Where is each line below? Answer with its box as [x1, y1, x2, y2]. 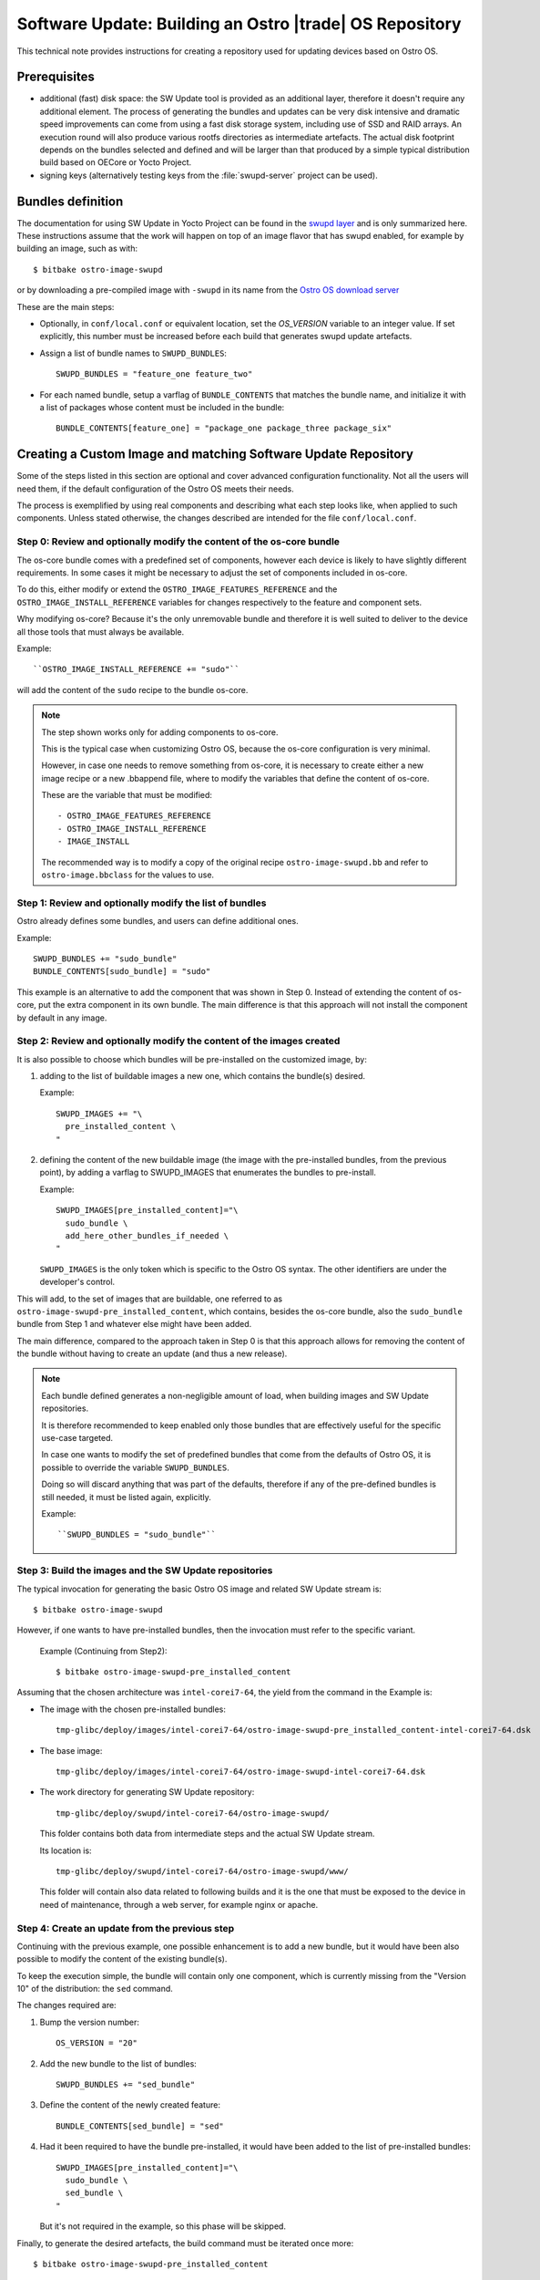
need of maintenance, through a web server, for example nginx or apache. [39, 1899, 319, 1910]
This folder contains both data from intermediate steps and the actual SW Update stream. [39, 1829, 375, 1840]
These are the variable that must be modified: [41, 790, 213, 801]
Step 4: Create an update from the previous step [16, 1922, 235, 1934]
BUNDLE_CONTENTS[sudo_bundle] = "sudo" [33, 967, 211, 977]
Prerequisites [16, 69, 95, 85]
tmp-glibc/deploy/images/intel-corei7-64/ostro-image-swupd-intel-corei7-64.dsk [56, 1767, 426, 1777]
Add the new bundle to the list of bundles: [39, 2057, 198, 2069]
